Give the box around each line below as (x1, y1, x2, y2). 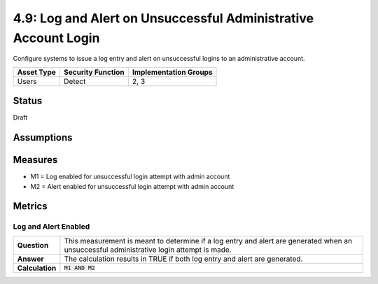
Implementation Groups (132, 67, 213, 77)
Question (17, 240, 49, 250)
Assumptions (13, 132, 73, 143)
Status (13, 95, 43, 107)
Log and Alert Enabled (13, 222, 90, 232)
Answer (17, 254, 45, 264)
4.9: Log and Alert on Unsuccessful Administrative (13, 10, 314, 26)
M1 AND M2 (64, 264, 96, 272)
